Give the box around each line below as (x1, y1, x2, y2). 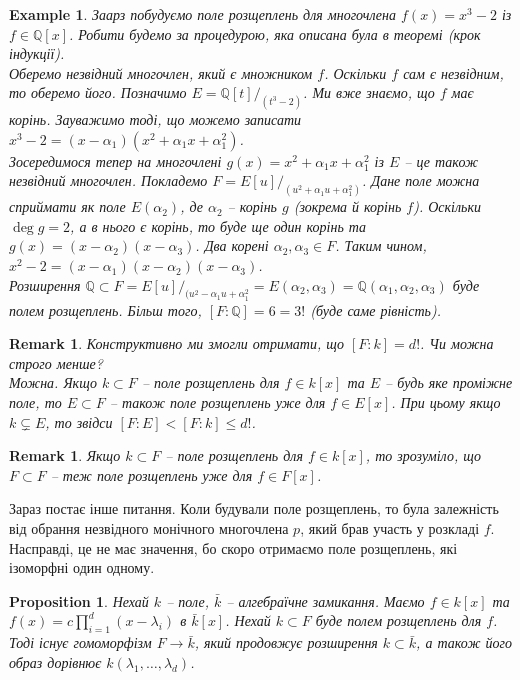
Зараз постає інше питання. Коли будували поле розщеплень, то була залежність (9, 498, 499, 519)
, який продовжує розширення (194, 632, 378, 653)
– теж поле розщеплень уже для (50, 464, 253, 485)
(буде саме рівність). (310, 299, 441, 320)
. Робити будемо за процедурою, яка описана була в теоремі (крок (68, 23, 481, 44)
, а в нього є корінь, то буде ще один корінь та (70, 215, 367, 236)
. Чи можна (420, 333, 494, 354)
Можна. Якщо (9, 372, 97, 393)
